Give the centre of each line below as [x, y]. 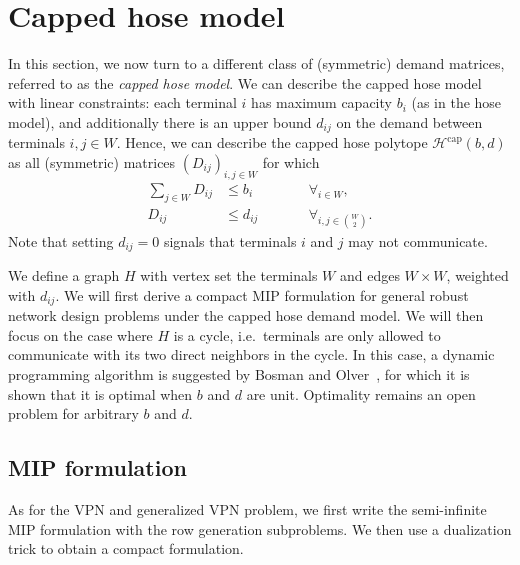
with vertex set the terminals [229, 275]
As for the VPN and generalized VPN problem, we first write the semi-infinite [247, 509]
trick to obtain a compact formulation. [126, 548]
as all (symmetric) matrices [92, 161]
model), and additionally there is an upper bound [160, 121]
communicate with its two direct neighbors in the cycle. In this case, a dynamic [251, 354]
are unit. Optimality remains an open [361, 393]
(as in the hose [456, 102]
